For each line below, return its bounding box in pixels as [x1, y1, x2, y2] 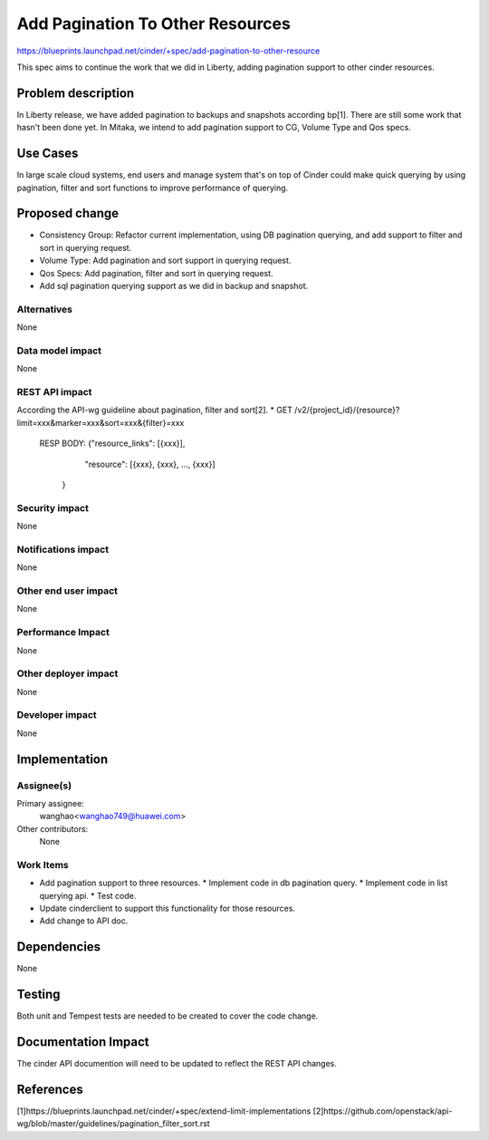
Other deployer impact [16, 667, 119, 680]
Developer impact [16, 709, 97, 721]
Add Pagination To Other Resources [16, 14, 292, 34]
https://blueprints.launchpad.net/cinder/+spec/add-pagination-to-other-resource [16, 45, 321, 56]
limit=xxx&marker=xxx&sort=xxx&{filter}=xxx [16, 417, 185, 428]
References [16, 1082, 83, 1097]
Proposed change [16, 206, 120, 221]
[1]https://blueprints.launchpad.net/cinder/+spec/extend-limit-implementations [16, 1106, 312, 1116]
